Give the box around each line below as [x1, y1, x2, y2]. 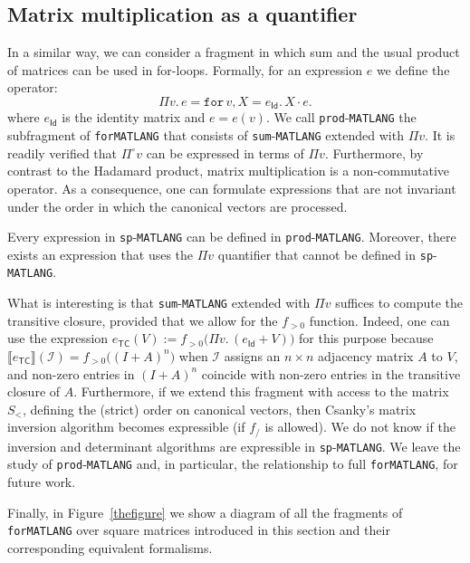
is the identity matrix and [62, 108, 206, 127]
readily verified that [7, 143, 118, 162]
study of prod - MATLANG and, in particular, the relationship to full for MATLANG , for [7, 454, 458, 473]
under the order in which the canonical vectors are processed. [7, 196, 348, 215]
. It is [425, 126, 456, 145]
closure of [7, 382, 61, 401]
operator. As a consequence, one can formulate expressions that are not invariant [7, 178, 456, 197]
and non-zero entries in [7, 364, 135, 383]
